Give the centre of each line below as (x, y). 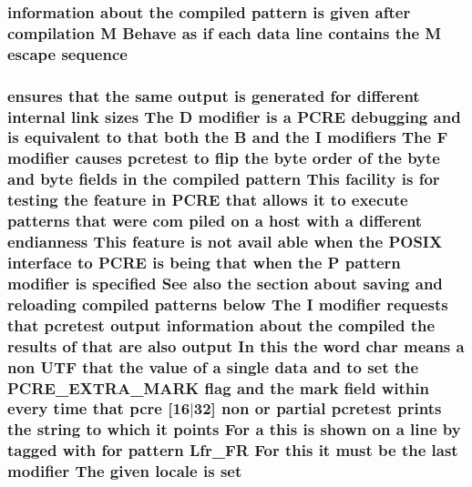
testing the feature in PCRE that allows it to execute (208, 200)
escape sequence (67, 53)
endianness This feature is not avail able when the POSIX (225, 242)
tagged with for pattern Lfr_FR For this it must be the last (233, 450)
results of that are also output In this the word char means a (236, 345)
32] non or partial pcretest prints (318, 408)
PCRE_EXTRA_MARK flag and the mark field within (218, 387)
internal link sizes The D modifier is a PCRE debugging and (234, 116)
